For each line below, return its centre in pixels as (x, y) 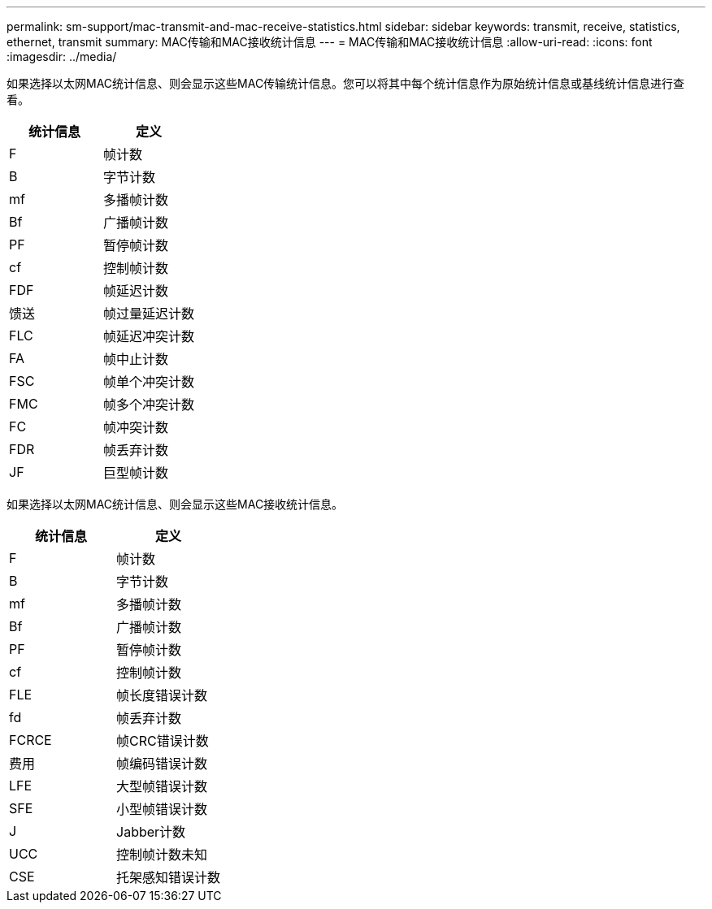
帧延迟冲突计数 (149, 336)
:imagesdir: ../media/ (62, 56)
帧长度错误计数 (162, 695)
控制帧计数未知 (162, 855)
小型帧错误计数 (162, 809)
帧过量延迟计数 (149, 314)
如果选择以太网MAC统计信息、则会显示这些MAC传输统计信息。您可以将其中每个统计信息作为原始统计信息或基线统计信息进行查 (346, 83)
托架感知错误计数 (169, 877)
